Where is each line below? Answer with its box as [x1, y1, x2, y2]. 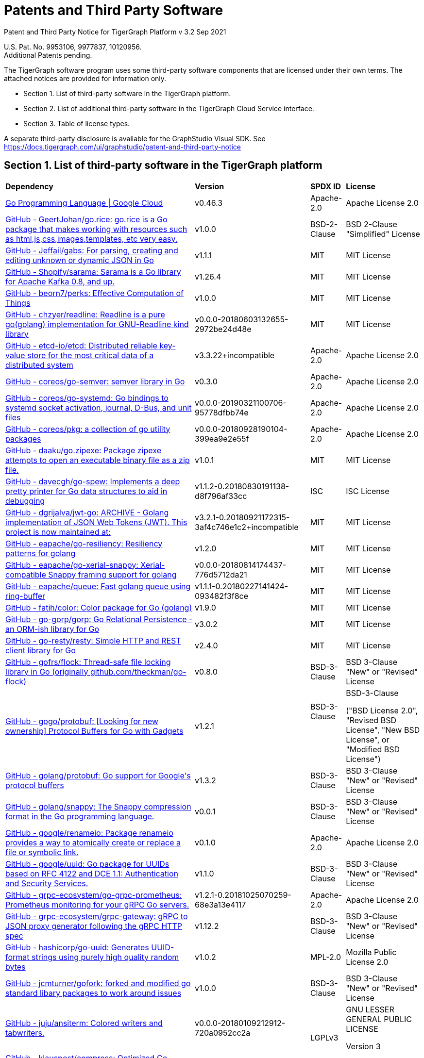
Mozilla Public [346, 947, 397, 957]
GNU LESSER [346, 1004, 394, 1014]
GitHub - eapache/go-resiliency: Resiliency [5, 538, 163, 548]
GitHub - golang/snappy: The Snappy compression [5, 801, 191, 811]
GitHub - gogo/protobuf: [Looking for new [5, 716, 158, 726]
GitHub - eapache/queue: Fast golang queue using [5, 581, 191, 591]
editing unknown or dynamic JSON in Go [5, 255, 154, 265]
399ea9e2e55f [195, 433, 249, 444]
